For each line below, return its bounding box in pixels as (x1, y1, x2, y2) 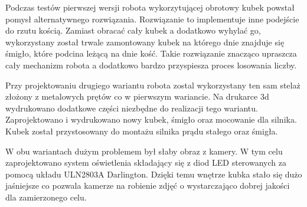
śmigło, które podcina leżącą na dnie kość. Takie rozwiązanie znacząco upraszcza (5, 47, 297, 60)
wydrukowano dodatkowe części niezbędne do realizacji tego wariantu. (5, 101, 258, 114)
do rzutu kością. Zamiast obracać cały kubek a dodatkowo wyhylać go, (5, 24, 261, 37)
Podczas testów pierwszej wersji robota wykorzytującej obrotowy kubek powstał (5, 1, 295, 13)
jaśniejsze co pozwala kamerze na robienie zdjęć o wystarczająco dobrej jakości (5, 179, 290, 192)
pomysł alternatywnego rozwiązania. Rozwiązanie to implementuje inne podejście (5, 12, 299, 25)
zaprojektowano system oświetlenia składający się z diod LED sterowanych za (5, 156, 286, 169)
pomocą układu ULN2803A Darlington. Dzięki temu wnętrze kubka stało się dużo (5, 167, 302, 180)
